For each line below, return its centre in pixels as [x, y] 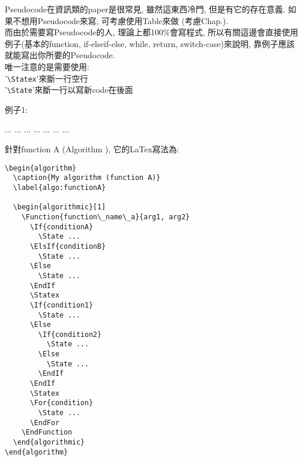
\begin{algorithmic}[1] [59, 207]
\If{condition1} [61, 305]
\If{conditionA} [61, 227]
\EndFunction [47, 432]
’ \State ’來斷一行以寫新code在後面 [69, 90]
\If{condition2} [70, 334]
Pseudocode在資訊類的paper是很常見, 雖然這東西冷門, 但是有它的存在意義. [145, 9]
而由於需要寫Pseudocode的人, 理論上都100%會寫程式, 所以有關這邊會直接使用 [152, 32]
